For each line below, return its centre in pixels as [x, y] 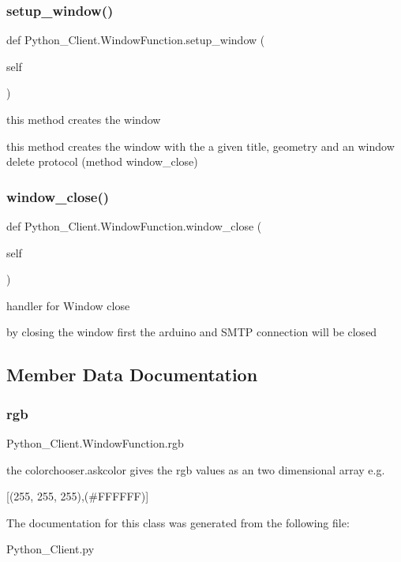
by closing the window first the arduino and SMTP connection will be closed [192, 332]
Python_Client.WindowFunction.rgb [95, 442]
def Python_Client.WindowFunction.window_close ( [134, 226]
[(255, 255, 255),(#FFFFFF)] [78, 496]
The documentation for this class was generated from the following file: [178, 522]
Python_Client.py [51, 549]
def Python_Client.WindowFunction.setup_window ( [136, 40]
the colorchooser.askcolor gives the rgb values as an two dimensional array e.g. [196, 469]
